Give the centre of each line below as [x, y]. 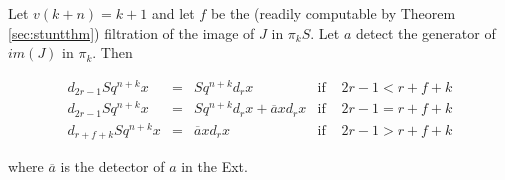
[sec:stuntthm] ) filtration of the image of [131, 32]
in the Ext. [214, 166]
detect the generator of [426, 32]
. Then [112, 52]
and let [173, 13]
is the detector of [112, 166]
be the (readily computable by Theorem [333, 13]
